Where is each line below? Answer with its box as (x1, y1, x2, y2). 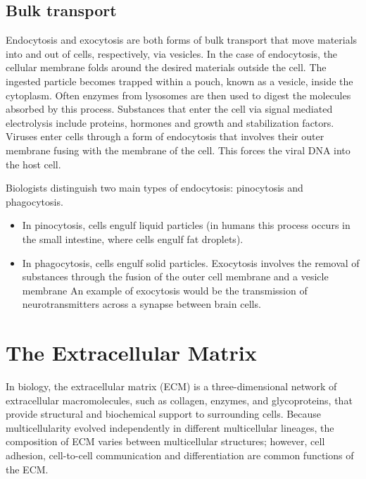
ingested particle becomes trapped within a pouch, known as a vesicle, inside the (6, 73, 353, 88)
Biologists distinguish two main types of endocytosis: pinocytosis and (6, 180, 303, 195)
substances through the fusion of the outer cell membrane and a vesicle (22, 269, 329, 284)
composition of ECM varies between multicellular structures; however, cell (6, 434, 325, 449)
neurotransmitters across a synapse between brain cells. (22, 297, 261, 311)
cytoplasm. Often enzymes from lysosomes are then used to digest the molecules (6, 87, 351, 102)
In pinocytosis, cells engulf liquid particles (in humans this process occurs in (22, 218, 351, 232)
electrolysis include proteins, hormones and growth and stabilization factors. (6, 115, 334, 130)
